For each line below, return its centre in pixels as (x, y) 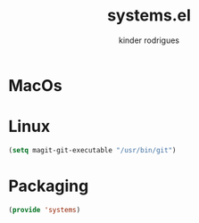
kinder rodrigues (149, 40)
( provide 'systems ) (45, 210)
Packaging (49, 186)
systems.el (149, 16)
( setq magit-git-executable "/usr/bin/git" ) (92, 150)
